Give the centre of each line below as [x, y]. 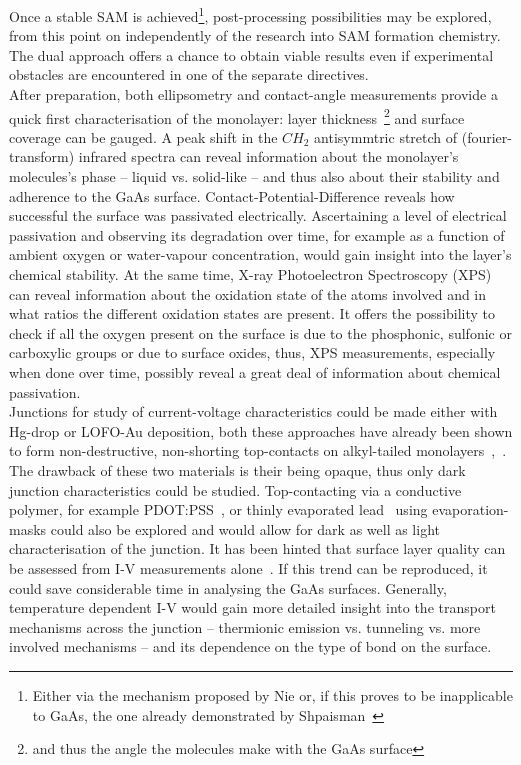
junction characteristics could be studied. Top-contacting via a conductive [235, 489]
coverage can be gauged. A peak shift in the [143, 136]
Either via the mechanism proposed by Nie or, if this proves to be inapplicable [272, 694]
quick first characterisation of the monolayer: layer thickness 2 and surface [237, 116]
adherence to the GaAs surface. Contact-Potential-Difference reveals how [232, 195]
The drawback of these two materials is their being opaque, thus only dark [237, 469]
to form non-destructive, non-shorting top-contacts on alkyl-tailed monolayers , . [258, 450]
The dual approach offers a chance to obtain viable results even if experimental [251, 54]
